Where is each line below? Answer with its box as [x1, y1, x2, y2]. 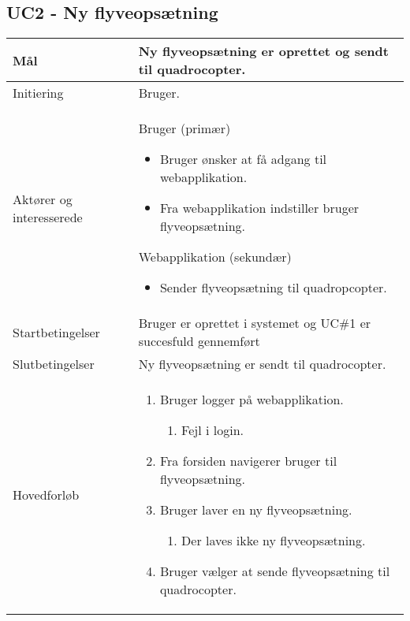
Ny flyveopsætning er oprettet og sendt [138, 42, 389, 61]
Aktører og [13, 189, 73, 208]
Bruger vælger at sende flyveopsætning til [159, 562, 390, 581]
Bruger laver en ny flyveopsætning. [159, 500, 352, 519]
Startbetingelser [13, 322, 100, 341]
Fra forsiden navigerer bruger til [159, 452, 337, 470]
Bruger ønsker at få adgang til [159, 150, 327, 169]
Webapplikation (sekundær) [138, 247, 292, 266]
